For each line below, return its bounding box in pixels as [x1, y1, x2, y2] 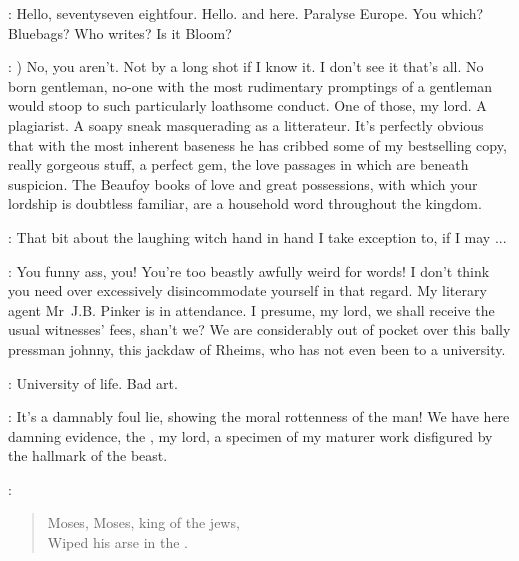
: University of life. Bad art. [8, 372, 178, 393]
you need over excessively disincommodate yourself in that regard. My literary [8, 280, 487, 301]
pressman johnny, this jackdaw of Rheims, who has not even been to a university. [8, 338, 506, 359]
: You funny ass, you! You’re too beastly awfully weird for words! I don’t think [8, 260, 490, 281]
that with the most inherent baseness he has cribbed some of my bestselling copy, [8, 134, 507, 155]
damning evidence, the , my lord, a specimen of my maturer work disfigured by [8, 425, 493, 446]
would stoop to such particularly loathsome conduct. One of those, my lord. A [8, 95, 487, 116]
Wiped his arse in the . [47, 532, 188, 553]
